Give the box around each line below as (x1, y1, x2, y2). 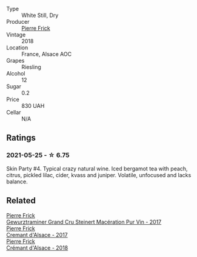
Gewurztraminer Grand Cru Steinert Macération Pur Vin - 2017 (6, 218, 162, 225)
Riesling (21, 63, 41, 71)
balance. (6, 178, 28, 185)
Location (6, 44, 28, 51)
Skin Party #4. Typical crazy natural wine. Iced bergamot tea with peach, (6, 164, 188, 172)
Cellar (6, 109, 21, 116)
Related (6, 195, 36, 206)
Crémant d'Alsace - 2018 (6, 244, 68, 252)
